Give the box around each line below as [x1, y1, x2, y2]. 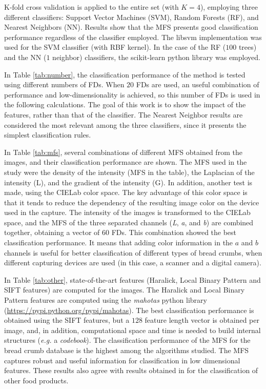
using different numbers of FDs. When [4, 79, 125, 90]
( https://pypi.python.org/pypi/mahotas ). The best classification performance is [4, 304, 254, 315]
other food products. [4, 375, 69, 385]
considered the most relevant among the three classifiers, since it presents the [4, 119, 247, 130]
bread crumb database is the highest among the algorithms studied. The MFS [4, 345, 249, 355]
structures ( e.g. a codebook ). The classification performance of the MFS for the [4, 335, 251, 345]
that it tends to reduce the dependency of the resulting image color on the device [4, 197, 259, 207]
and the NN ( [4, 51, 47, 62]
